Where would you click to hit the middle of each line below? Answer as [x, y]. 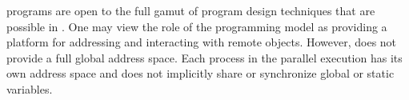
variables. [30, 88]
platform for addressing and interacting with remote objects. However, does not [202, 42]
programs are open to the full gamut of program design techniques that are [191, 10]
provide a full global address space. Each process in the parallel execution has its [204, 57]
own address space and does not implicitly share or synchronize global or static [200, 73]
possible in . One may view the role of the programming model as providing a [197, 26]
